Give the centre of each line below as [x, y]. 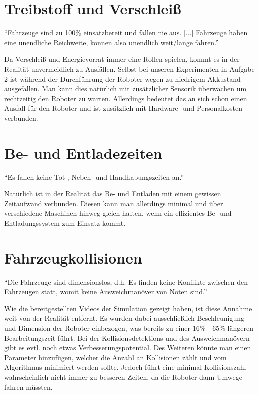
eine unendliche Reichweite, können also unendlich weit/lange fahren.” [111, 42]
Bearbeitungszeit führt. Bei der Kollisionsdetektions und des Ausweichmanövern [127, 338]
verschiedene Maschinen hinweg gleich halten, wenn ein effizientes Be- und [118, 213]
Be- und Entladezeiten [83, 152]
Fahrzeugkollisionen [73, 257]
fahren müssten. [28, 387]
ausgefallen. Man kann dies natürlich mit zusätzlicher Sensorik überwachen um [125, 89]
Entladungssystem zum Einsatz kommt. [65, 223]
